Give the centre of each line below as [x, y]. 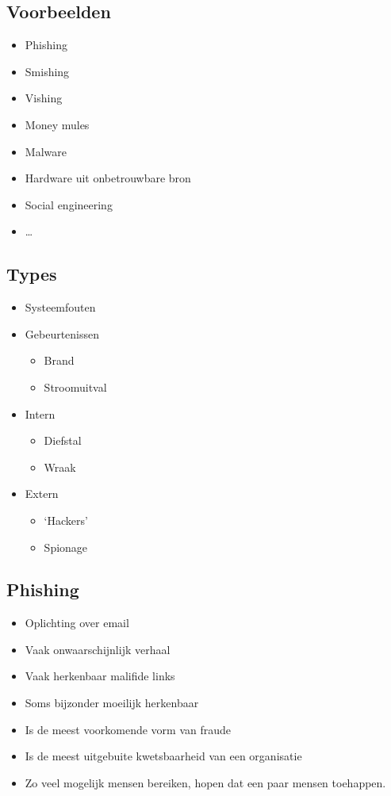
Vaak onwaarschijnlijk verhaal [98, 649]
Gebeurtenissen [62, 333]
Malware [46, 151]
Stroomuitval [75, 387]
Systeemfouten [60, 307]
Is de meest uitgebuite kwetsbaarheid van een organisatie [163, 756]
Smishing [47, 71]
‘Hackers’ [66, 520]
